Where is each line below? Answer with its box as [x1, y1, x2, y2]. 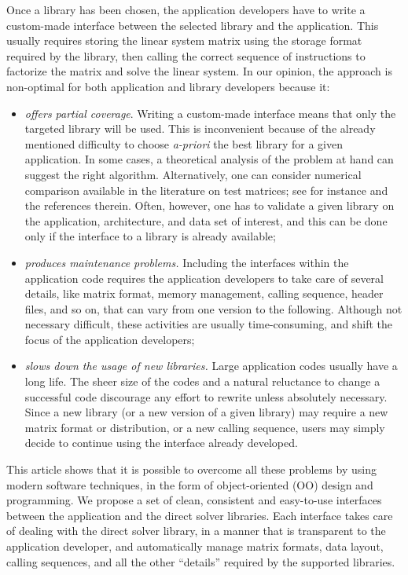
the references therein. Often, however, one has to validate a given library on [24, 197, 395, 214]
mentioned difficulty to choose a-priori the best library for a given [24, 135, 343, 152]
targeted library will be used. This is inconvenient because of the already [24, 120, 376, 137]
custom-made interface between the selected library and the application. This [6, 16, 379, 33]
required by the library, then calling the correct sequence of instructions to [6, 47, 366, 64]
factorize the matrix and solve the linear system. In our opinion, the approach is [6, 63, 392, 79]
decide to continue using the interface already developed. [24, 434, 298, 451]
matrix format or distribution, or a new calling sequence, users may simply [24, 419, 385, 435]
